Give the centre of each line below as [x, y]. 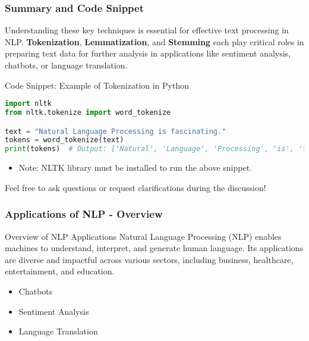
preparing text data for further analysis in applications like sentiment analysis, [148, 53]
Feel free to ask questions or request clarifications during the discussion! [135, 187]
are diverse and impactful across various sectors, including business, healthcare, [149, 259]
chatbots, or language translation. [66, 65]
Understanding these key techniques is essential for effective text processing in [147, 30]
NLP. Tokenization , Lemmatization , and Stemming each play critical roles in [154, 41]
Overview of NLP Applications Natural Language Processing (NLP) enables [143, 236]
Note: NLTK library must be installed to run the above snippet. [135, 168]
